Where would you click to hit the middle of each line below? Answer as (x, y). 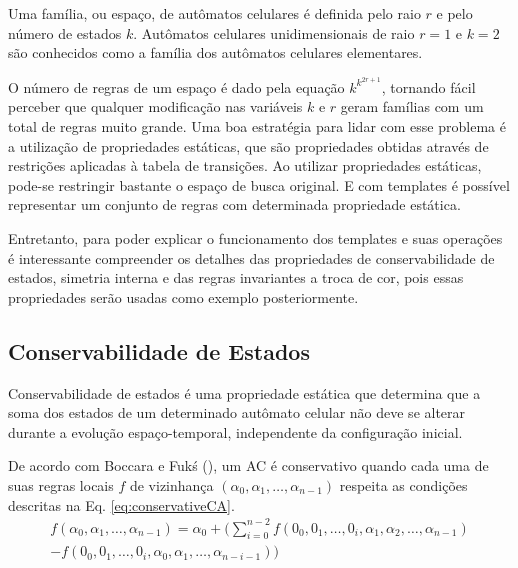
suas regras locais (61, 484)
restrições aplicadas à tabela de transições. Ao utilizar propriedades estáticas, (245, 165)
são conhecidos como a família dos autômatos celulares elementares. (215, 52)
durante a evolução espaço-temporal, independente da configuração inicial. (235, 431)
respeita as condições (403, 484)
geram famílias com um (412, 106)
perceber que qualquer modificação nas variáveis (155, 106)
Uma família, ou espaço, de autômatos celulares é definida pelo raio (214, 13)
